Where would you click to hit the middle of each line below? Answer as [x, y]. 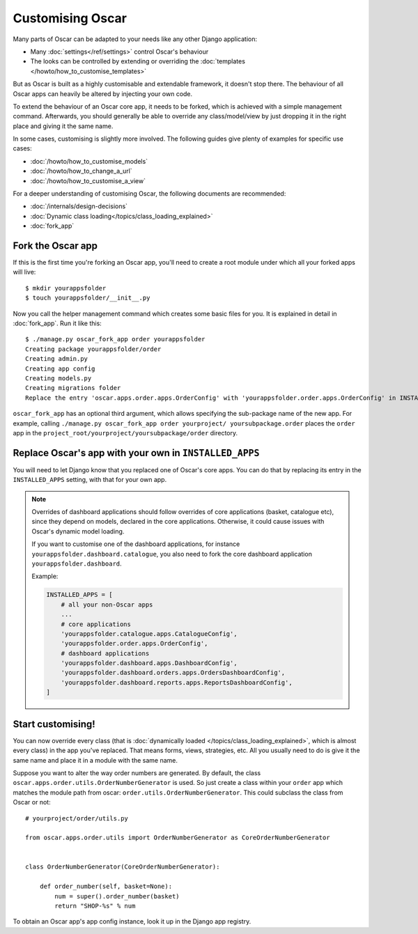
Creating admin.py [57, 359]
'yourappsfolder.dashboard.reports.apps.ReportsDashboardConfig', [177, 682]
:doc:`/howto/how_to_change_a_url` [81, 171]
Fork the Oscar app [55, 246]
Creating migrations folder [73, 388]
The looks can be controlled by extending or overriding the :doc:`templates [138, 61]
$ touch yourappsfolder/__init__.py [88, 298]
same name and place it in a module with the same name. [95, 760]
